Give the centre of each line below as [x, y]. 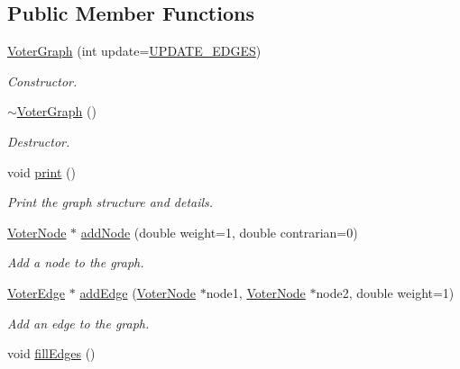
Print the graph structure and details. [110, 202]
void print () [41, 171]
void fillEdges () [51, 353]
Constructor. [42, 81]
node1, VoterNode [256, 292]
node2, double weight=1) [385, 292]
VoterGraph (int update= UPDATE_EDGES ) [134, 51]
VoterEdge [37, 292]
